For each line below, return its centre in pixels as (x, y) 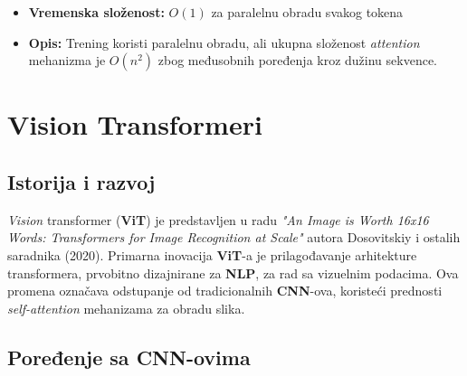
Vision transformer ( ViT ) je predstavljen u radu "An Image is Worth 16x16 (218, 219)
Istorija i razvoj (81, 181)
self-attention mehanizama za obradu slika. (126, 308)
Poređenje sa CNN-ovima (129, 357)
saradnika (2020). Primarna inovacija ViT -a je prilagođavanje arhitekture (212, 254)
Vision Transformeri (135, 124)
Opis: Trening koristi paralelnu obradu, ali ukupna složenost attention (224, 42)
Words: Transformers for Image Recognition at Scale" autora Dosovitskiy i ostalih (234, 237)
